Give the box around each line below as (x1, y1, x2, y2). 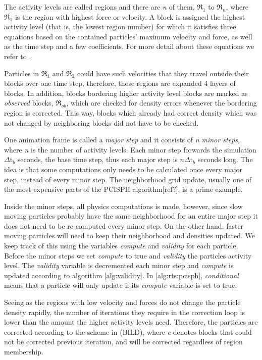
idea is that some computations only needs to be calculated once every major (4, 164, 243, 174)
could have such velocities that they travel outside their (77, 68, 249, 78)
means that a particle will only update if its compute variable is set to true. (4, 280, 237, 290)
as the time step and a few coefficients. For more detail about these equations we (4, 41, 254, 52)
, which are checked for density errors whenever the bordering (66, 97, 257, 108)
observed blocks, (4, 97, 54, 108)
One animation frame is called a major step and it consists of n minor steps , (4, 134, 240, 145)
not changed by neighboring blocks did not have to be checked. (4, 117, 199, 128)
